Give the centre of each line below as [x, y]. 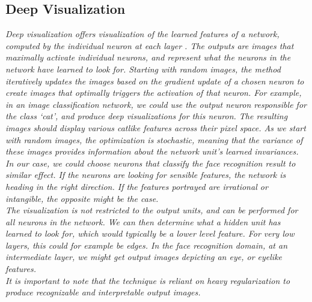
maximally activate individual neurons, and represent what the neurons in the [148, 57]
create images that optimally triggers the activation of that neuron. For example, [154, 93]
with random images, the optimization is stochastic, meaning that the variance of [154, 139]
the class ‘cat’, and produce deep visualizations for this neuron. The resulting [147, 116]
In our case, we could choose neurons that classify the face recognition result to [151, 163]
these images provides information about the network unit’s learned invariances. [152, 151]
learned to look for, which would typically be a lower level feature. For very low [150, 233]
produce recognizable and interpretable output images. [103, 292]
